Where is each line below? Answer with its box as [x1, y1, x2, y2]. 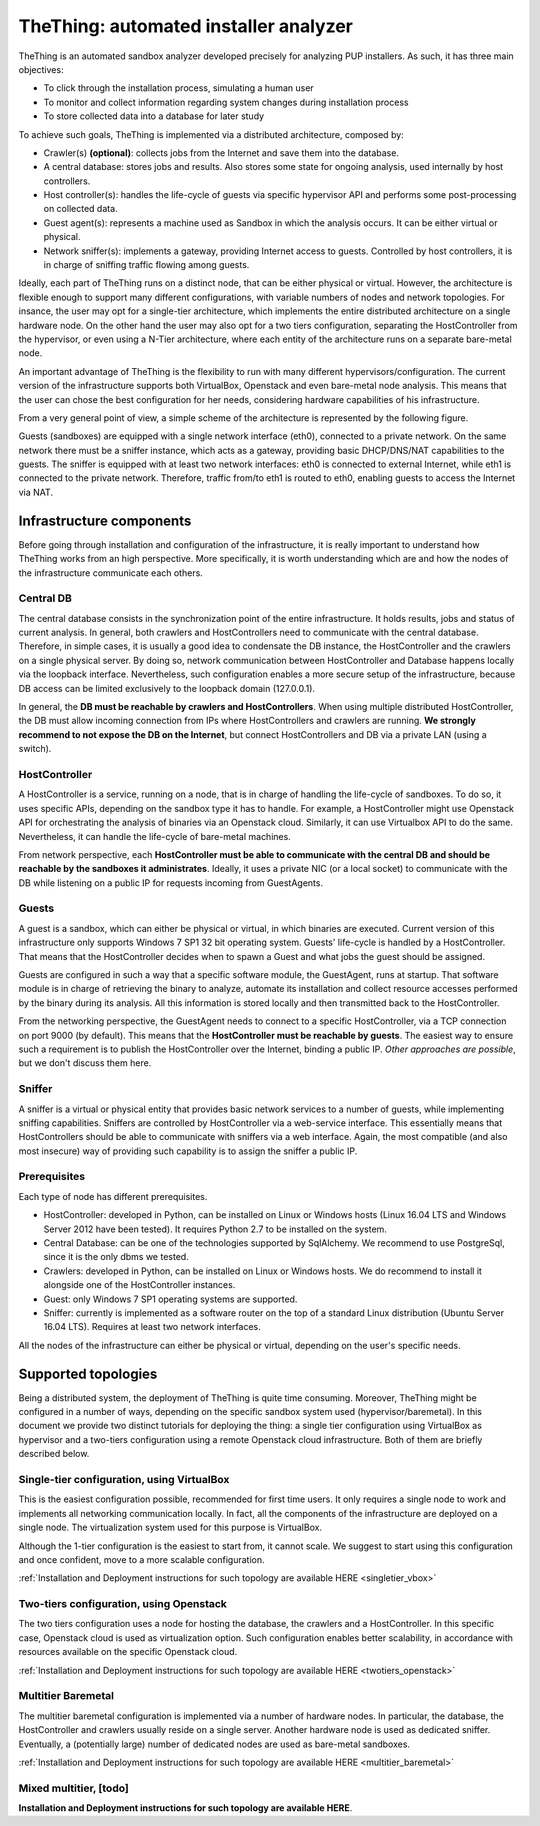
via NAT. [18, 486, 54, 498]
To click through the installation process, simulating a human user [43, 82, 314, 94]
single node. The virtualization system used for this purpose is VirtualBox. [18, 1521, 323, 1534]
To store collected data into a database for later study [43, 110, 265, 122]
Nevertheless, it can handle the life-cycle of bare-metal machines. [18, 830, 292, 842]
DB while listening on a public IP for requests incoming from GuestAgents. [18, 876, 324, 889]
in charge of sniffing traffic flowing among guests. [43, 259, 250, 271]
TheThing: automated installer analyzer [18, 15, 354, 37]
